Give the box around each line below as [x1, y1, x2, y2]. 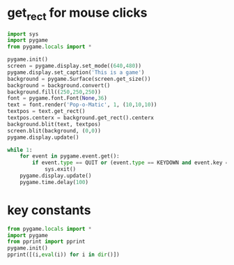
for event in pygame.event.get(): [19, 153, 120, 160]
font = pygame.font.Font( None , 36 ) [7, 95, 108, 102]
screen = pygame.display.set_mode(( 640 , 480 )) [7, 63, 141, 70]
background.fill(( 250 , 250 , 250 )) [7, 89, 101, 96]
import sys [7, 30, 39, 38]
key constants [7, 202, 91, 218]
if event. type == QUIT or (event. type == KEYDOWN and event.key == [32, 159, 232, 167]
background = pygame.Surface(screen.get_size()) [7, 75, 151, 82]
